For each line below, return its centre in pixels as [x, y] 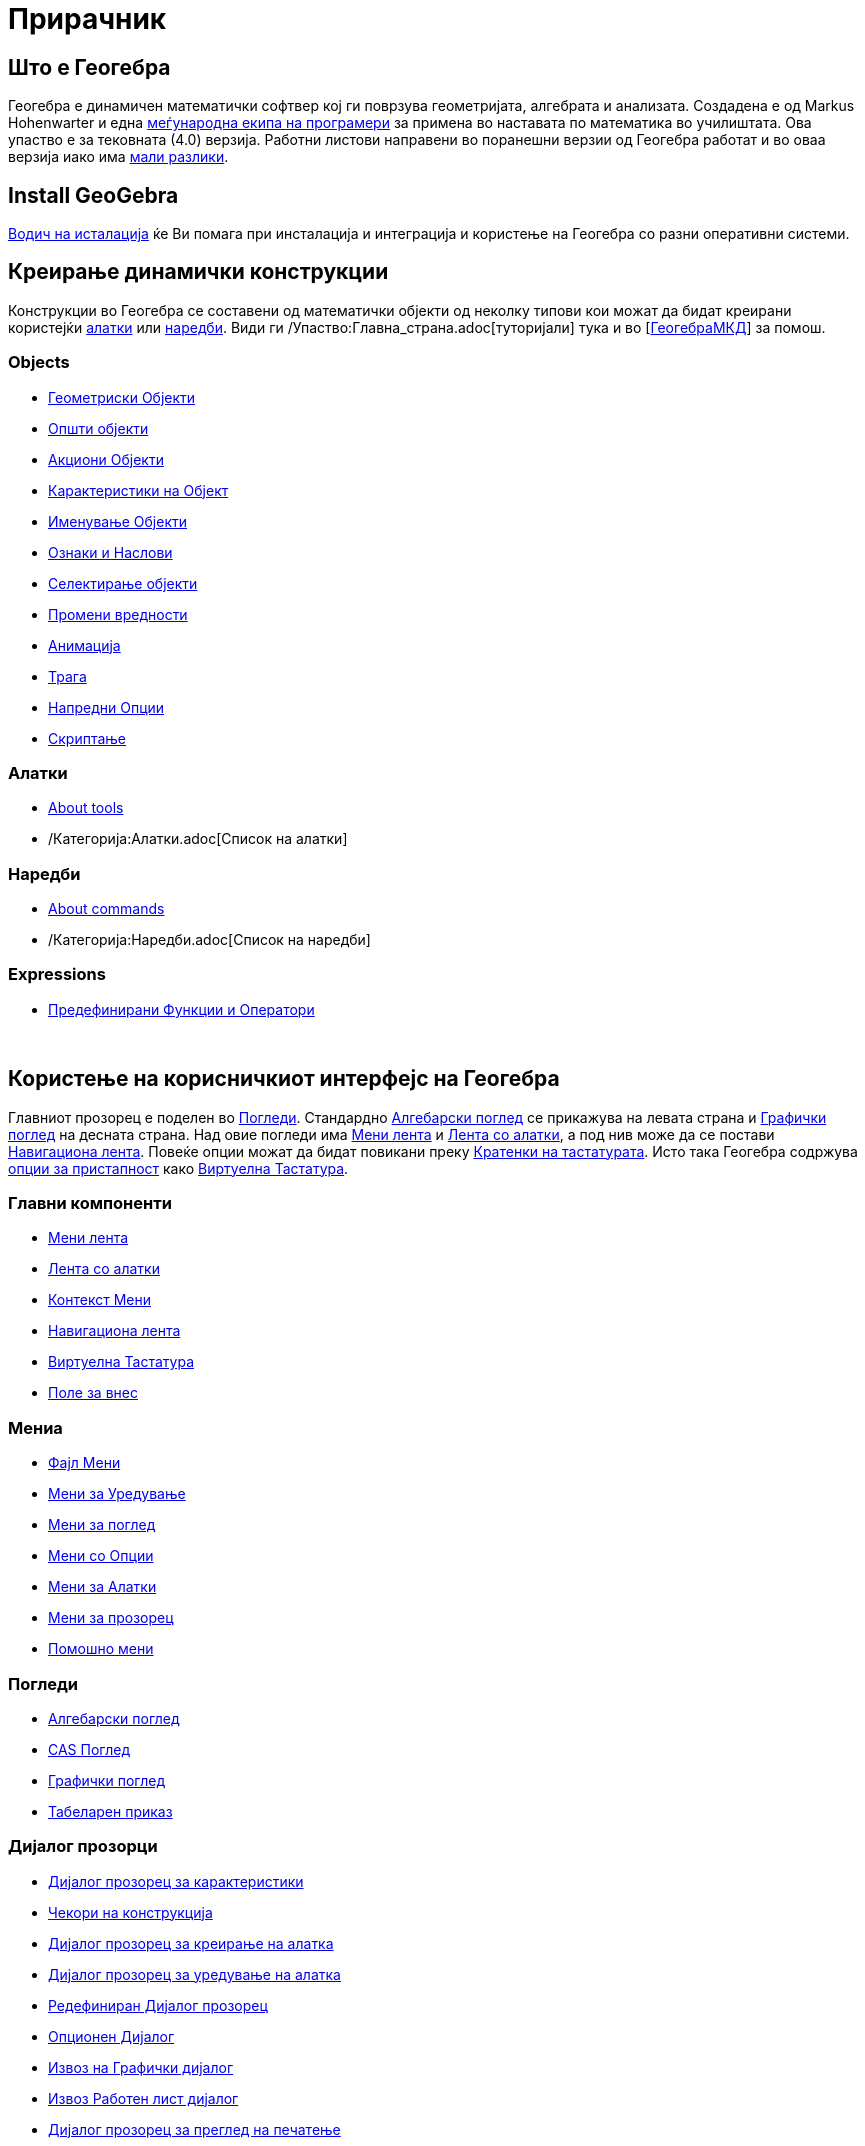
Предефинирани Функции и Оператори [181, 1009]
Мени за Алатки [102, 1587]
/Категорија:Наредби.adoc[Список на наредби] [209, 940]
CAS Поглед [89, 1749]
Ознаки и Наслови [110, 552]
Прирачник [87, 19]
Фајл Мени [84, 1463]
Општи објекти [98, 428]
